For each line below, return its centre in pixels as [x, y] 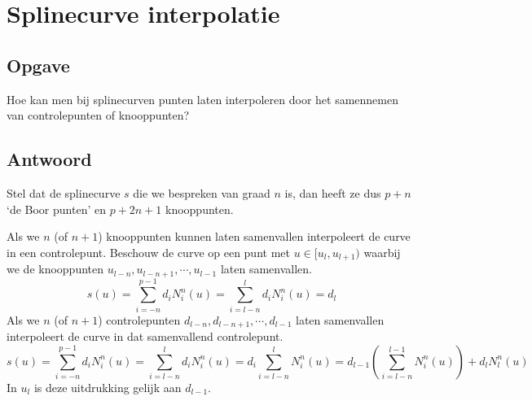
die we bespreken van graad [202, 192]
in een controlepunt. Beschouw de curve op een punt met [148, 252]
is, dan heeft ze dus [333, 192]
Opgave [38, 65]
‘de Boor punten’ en [56, 209]
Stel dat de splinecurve [64, 192]
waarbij [382, 252]
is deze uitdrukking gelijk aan [108, 387]
